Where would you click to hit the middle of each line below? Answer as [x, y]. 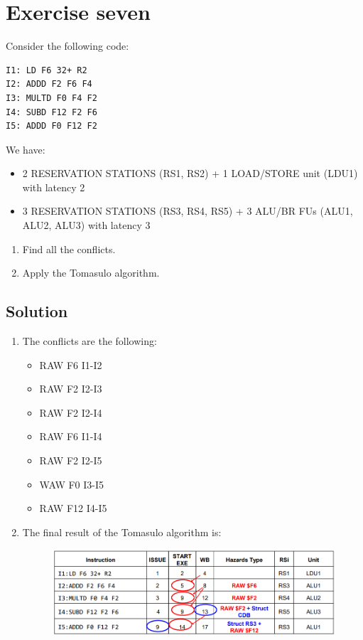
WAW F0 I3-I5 [72, 484]
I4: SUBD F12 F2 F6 [52, 112]
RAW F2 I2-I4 [71, 412]
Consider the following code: [67, 46]
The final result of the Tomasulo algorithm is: [122, 532]
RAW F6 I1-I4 [71, 436]
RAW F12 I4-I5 [73, 508]
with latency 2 [54, 187]
